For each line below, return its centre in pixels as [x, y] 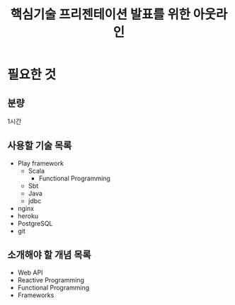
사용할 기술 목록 [40, 146]
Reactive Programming [51, 280]
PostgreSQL [35, 223]
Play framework [40, 163]
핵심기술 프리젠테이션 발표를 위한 [101, 15]
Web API [30, 272]
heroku [28, 216]
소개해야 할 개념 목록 [49, 255]
